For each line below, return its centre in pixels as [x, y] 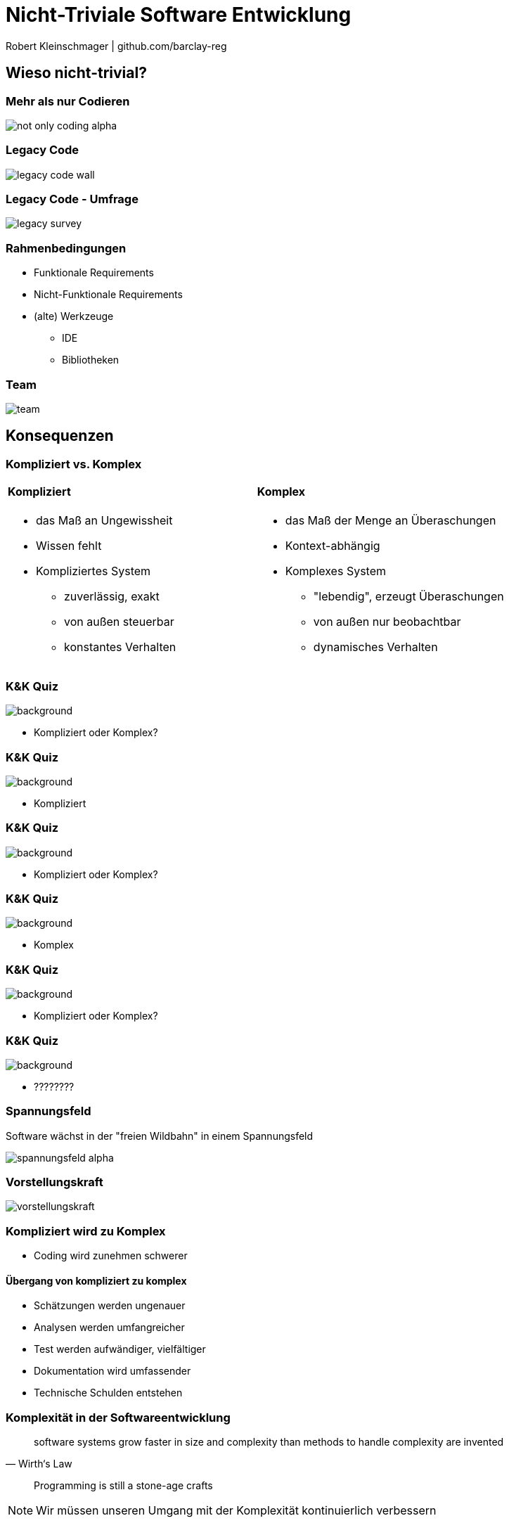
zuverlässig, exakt [112, 597]
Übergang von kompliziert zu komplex [96, 1280]
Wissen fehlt [69, 546]
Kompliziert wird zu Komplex [86, 1231]
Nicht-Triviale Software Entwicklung [179, 15]
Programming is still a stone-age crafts [123, 1486]
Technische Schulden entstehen [108, 1393]
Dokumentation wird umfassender [112, 1371]
